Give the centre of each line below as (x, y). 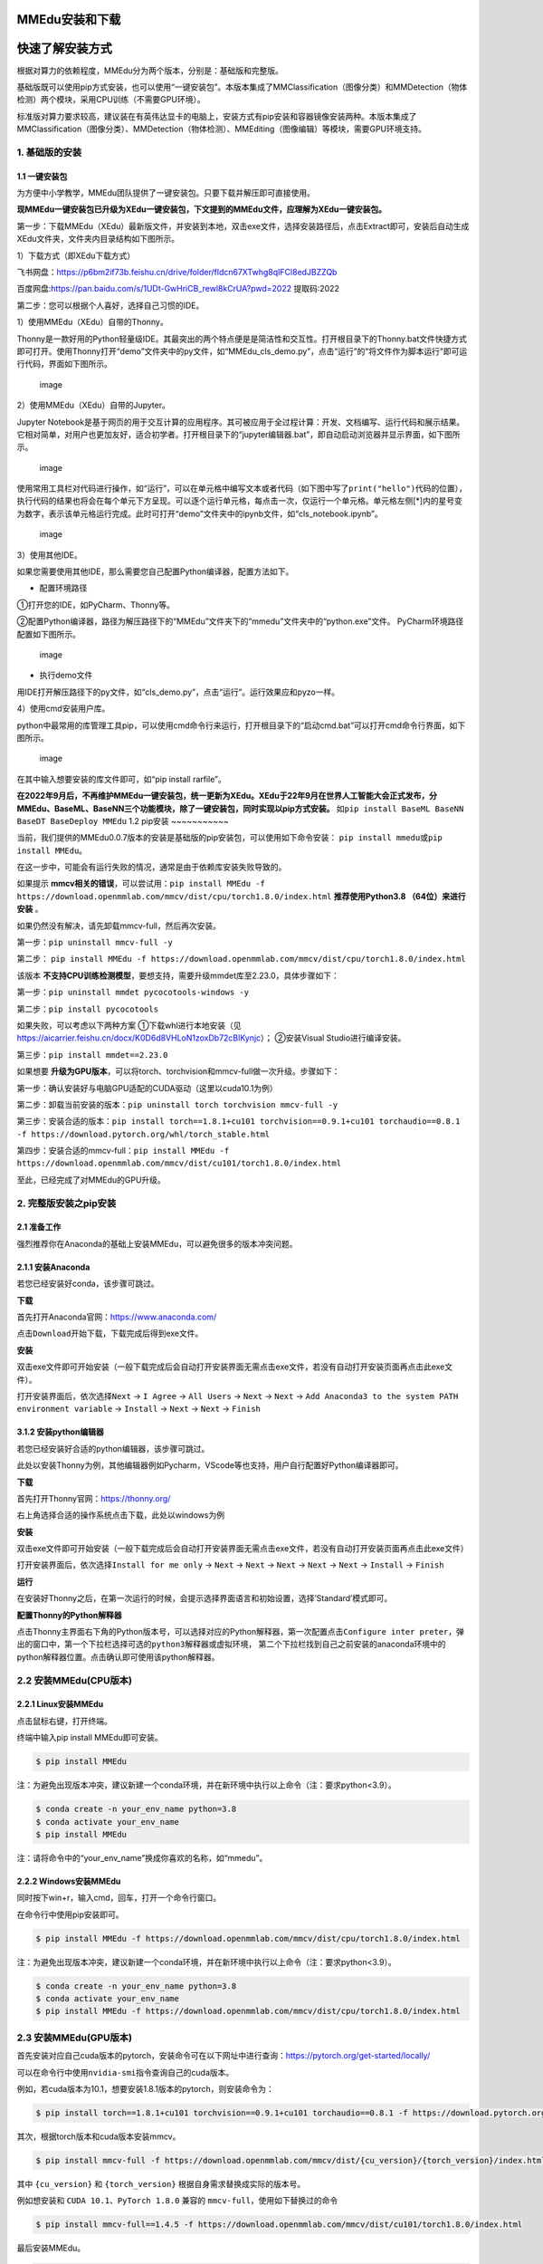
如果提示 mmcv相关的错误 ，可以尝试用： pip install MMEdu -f (141, 884)
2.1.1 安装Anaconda (53, 1267)
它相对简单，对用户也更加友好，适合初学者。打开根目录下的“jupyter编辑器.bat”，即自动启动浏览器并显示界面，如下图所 (238, 434)
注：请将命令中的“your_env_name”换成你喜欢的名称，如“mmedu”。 (142, 1857)
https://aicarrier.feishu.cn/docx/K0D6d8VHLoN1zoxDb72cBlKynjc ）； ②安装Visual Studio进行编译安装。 (211, 1038)
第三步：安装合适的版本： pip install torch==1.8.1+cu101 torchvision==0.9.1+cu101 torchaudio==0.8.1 (238, 1121)
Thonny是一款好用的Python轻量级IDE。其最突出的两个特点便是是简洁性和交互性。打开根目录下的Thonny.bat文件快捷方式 (242, 339)
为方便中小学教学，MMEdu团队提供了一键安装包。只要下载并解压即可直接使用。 (166, 193)
